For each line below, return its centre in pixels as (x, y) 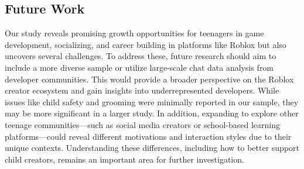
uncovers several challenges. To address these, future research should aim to (141, 56)
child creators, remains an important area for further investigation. (124, 159)
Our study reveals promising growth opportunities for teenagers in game (134, 33)
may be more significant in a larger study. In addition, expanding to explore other (152, 113)
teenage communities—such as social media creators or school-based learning (143, 124)
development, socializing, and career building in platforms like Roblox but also (146, 44)
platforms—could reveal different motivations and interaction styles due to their (148, 136)
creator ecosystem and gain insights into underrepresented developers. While (142, 90)
